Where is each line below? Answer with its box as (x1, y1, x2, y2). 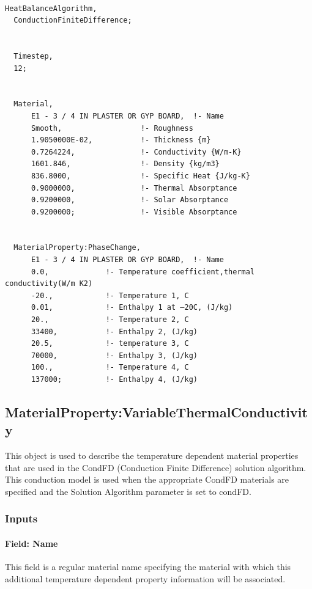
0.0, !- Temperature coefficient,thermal (31, 267, 255, 276)
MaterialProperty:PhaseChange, (13, 243, 141, 252)
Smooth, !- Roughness (31, 123, 193, 133)
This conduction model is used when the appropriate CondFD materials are (5, 473, 289, 486)
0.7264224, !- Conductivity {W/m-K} (31, 147, 242, 156)
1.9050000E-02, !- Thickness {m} (31, 136, 211, 145)
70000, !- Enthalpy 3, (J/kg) (31, 351, 198, 360)
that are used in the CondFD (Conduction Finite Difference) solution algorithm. (5, 461, 306, 474)
